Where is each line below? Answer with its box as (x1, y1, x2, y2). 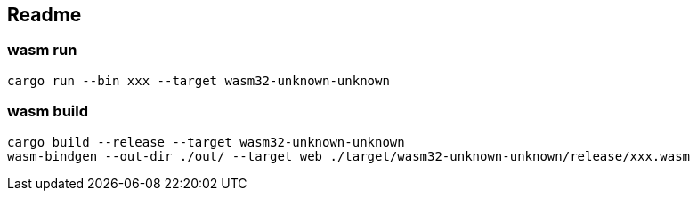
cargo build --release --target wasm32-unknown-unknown (7, 134, 405, 149)
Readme (7, 4, 82, 26)
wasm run (7, 41, 77, 59)
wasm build (7, 102, 89, 121)
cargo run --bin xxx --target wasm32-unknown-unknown (7, 73, 390, 88)
